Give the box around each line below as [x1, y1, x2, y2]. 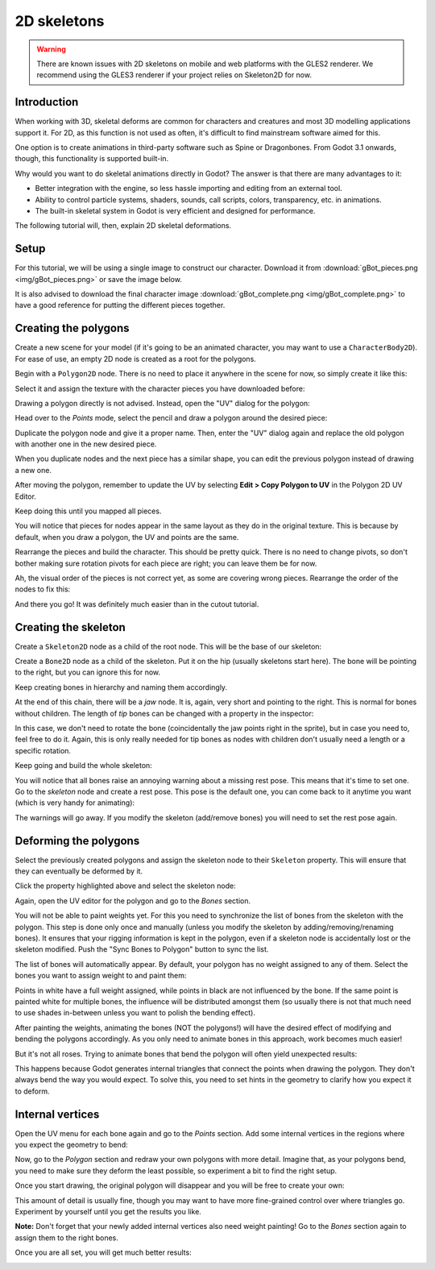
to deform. [14, 1086, 50, 1096]
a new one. [14, 465, 52, 475]
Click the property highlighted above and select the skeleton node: [14, 881, 237, 890]
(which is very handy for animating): [14, 798, 135, 807]
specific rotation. [14, 745, 72, 755]
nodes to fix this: [14, 584, 71, 594]
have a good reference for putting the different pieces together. [14, 301, 226, 310]
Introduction [14, 95, 79, 109]
